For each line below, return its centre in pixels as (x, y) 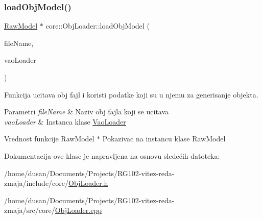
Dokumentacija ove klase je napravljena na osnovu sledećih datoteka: (112, 155)
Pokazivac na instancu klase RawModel (164, 139)
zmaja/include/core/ (37, 183)
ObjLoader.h (88, 183)
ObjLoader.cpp (78, 210)
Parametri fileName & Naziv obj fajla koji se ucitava (87, 112)
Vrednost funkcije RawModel (49, 139)
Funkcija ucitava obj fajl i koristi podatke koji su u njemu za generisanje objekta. (131, 94)
